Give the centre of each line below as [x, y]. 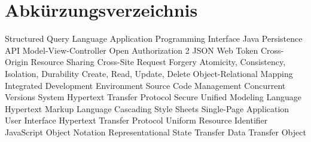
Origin [16, 62]
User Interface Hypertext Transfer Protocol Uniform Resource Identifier [136, 120]
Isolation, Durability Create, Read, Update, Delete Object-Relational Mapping [149, 73]
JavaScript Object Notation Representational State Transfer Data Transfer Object [155, 132]
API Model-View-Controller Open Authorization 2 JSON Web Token [132, 50]
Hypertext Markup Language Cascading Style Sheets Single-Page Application [147, 108]
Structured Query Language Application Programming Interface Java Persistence [154, 38]
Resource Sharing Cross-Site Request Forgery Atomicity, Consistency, [158, 62]
